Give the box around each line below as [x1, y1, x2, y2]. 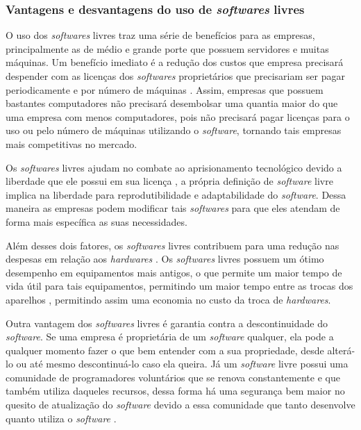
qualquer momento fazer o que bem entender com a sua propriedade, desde [6, 342, 324, 357]
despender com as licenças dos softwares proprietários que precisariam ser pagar [6, 69, 345, 83]
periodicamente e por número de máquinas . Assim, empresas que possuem [6, 82, 324, 97]
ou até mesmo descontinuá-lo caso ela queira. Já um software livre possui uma [16, 356, 349, 371]
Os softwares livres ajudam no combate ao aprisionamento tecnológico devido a [6, 160, 342, 174]
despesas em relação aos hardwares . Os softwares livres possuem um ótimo [6, 251, 324, 266]
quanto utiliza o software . [6, 411, 117, 425]
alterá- [327, 342, 355, 357]
